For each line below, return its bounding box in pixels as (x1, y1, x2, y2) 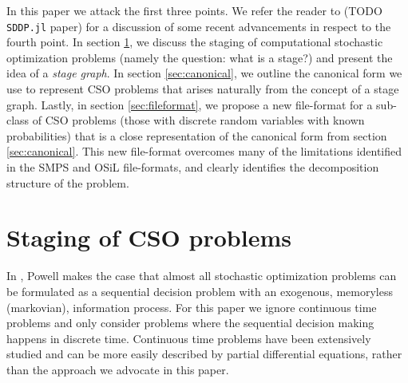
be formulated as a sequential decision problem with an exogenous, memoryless (6, 282, 393, 299)
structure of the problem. (6, 174, 129, 191)
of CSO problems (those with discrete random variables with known (32, 112, 365, 128)
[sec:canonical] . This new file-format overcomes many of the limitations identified (6, 143, 402, 160)
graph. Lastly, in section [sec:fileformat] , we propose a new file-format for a (6, 96, 373, 113)
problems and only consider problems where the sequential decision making (6, 314, 374, 331)
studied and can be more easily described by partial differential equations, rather (6, 345, 402, 362)
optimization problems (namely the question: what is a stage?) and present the (6, 49, 393, 65)
